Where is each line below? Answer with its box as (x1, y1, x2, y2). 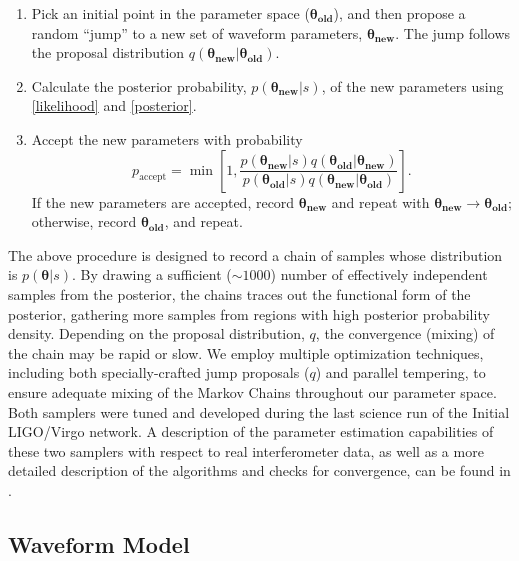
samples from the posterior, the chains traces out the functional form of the (8, 283, 471, 304)
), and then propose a (333, 3, 466, 23)
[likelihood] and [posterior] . (31, 95, 197, 116)
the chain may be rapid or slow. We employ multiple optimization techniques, (8, 342, 484, 363)
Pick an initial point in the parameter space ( (31, 3, 310, 23)
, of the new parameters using (321, 75, 504, 96)
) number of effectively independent (270, 264, 488, 285)
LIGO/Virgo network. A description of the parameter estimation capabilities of (8, 421, 494, 442)
